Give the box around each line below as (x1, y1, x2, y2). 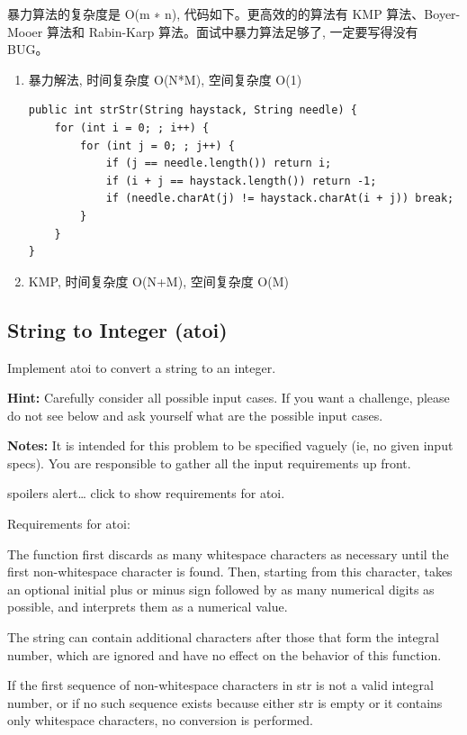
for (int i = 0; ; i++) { (54, 121, 210, 134)
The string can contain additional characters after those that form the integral (7, 628, 439, 647)
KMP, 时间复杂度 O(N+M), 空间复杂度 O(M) (28, 271, 289, 290)
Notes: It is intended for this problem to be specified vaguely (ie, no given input (7, 436, 454, 455)
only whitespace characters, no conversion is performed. (7, 711, 313, 730)
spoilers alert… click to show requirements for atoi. (7, 484, 285, 503)
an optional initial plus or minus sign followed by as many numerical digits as (7, 579, 435, 598)
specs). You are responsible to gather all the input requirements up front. (7, 453, 411, 472)
